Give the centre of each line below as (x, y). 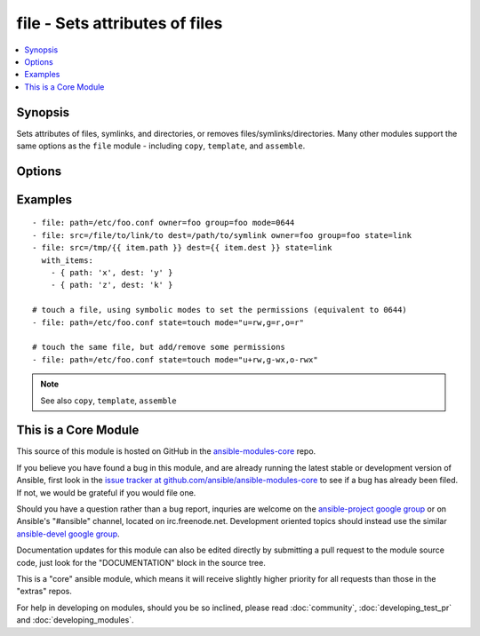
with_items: (67, 260)
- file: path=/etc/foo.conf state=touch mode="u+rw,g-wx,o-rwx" (176, 359)
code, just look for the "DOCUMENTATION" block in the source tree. (141, 562)
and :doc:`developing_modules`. (75, 620)
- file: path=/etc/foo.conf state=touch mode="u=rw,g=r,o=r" (168, 322)
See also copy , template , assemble (108, 401)
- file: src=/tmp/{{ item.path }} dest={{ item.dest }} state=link (182, 248)
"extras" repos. (44, 592)
